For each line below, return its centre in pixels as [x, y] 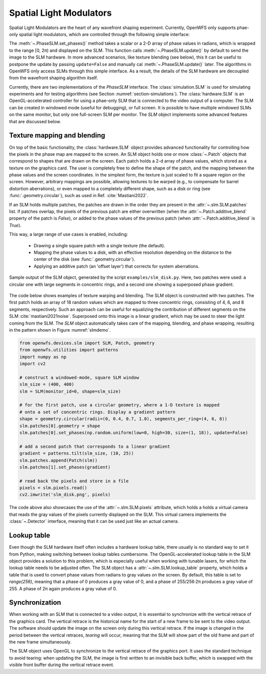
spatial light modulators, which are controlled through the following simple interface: [104, 34]
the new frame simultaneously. [40, 642]
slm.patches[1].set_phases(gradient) [65, 467]
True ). [15, 225]
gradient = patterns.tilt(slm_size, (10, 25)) [77, 454]
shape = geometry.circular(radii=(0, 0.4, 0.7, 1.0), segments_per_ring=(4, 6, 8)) [123, 419]
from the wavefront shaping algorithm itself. [53, 78]
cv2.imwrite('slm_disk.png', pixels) [65, 495]
